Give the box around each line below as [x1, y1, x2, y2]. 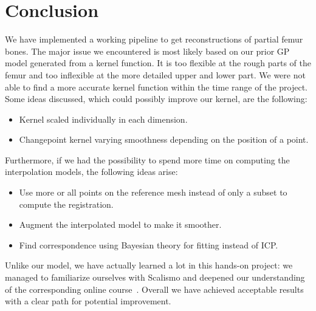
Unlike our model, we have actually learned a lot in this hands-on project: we [5, 259, 293, 272]
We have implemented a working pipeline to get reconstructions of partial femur [5, 33, 303, 46]
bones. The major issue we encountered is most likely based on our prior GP [5, 44, 290, 57]
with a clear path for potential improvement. [5, 295, 171, 307]
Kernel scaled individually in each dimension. [19, 112, 188, 125]
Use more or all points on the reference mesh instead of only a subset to [19, 186, 287, 199]
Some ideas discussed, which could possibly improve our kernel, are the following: [5, 92, 307, 105]
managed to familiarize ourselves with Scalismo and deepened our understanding [5, 271, 305, 284]
